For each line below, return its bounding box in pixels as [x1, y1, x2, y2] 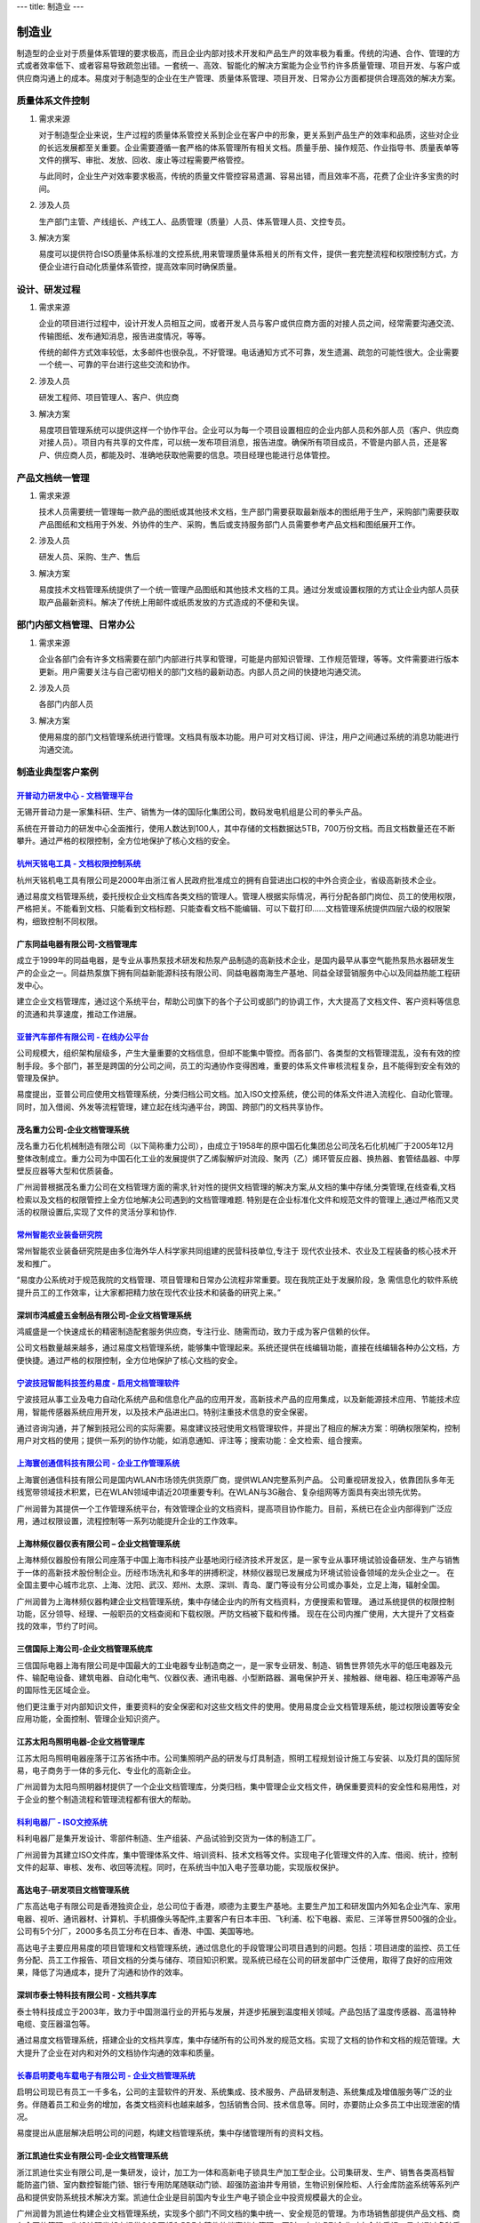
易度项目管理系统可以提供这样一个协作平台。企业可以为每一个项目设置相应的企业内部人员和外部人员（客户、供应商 [38, 425, 460, 435]
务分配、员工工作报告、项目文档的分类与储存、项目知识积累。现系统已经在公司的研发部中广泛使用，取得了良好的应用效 [16, 1954, 452, 1965]
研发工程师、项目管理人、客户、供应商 [38, 392, 180, 403]
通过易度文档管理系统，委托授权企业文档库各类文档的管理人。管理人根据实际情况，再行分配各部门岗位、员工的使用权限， [16, 891, 460, 902]
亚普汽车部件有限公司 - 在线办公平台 [16, 1031, 149, 1042]
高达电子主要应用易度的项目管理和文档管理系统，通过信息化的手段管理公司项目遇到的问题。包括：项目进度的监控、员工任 [16, 1942, 460, 1953]
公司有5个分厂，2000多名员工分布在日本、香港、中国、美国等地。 [16, 1926, 260, 1937]
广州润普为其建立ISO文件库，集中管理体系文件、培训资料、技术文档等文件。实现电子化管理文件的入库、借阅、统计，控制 [16, 1850, 458, 1860]
